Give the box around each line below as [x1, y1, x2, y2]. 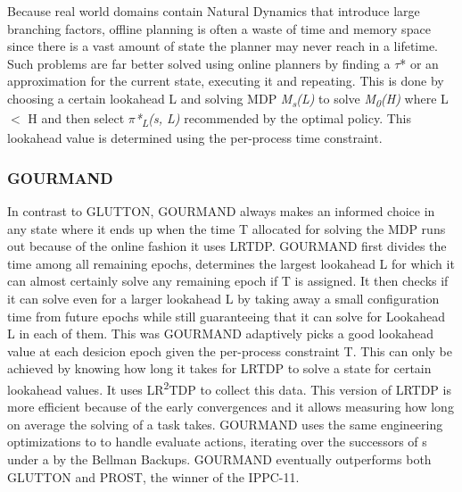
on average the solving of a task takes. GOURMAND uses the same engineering [7, 414, 443, 433]
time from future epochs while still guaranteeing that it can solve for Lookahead [7, 306, 445, 325]
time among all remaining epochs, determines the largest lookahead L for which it [7, 254, 455, 272]
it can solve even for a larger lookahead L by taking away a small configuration [7, 289, 440, 307]
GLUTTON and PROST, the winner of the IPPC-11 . [7, 467, 300, 486]
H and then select [28, 109, 125, 128]
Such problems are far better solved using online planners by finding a [7, 54, 391, 72]
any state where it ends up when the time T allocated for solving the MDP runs [7, 219, 446, 238]
